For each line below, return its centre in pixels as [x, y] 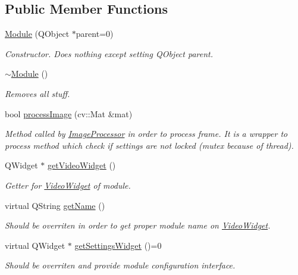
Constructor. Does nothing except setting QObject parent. [109, 53]
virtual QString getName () [55, 205]
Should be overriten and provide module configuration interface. [120, 265]
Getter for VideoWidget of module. [68, 185]
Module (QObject [37, 34]
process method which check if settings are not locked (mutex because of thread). [149, 145]
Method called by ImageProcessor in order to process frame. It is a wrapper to [146, 134]
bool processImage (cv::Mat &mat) [69, 113]
